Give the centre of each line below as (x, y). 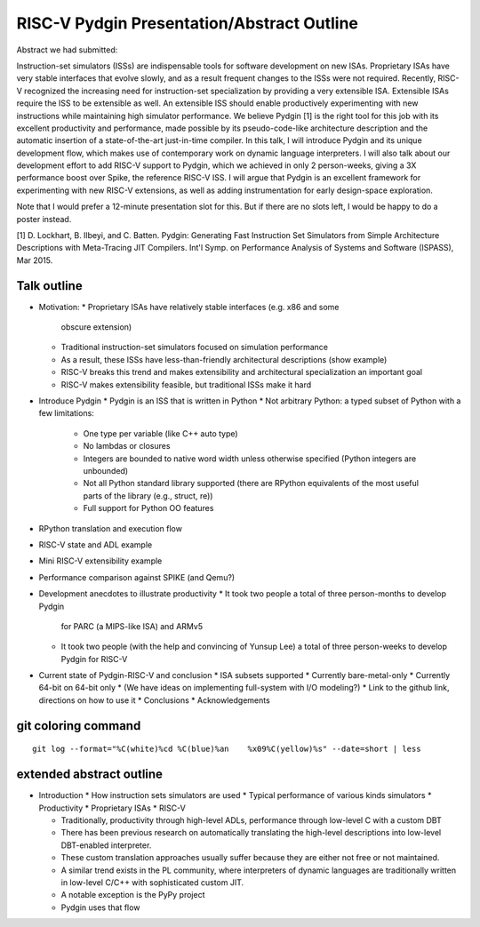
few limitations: (67, 413)
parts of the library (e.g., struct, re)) (148, 495)
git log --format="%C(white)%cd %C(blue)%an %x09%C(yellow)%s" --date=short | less (227, 749)
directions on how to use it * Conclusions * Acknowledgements (154, 700)
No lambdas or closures (127, 446)
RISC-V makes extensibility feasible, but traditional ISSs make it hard (186, 384)
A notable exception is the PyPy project (133, 895)
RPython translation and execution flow (110, 528)
